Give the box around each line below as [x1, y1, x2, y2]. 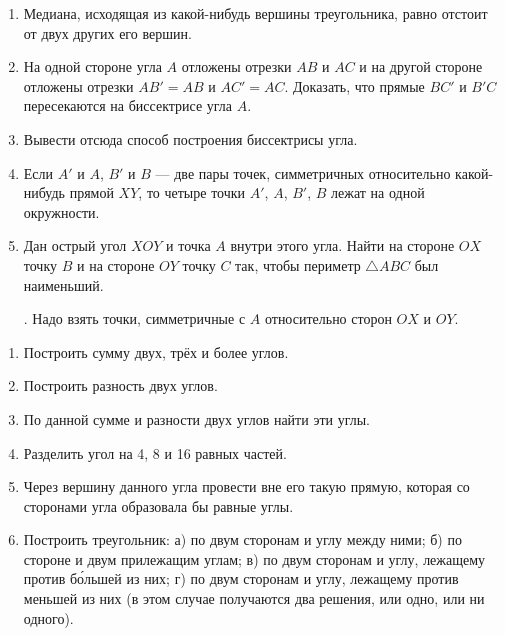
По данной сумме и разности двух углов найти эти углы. [23, 408, 370, 429]
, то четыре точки [138, 182, 246, 203]
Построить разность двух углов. [23, 375, 218, 396]
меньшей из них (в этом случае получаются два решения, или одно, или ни [23, 588, 485, 609]
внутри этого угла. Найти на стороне [230, 235, 455, 256]
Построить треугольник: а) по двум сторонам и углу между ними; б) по [23, 529, 462, 550]
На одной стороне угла [23, 56, 162, 77]
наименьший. [23, 274, 104, 295]
